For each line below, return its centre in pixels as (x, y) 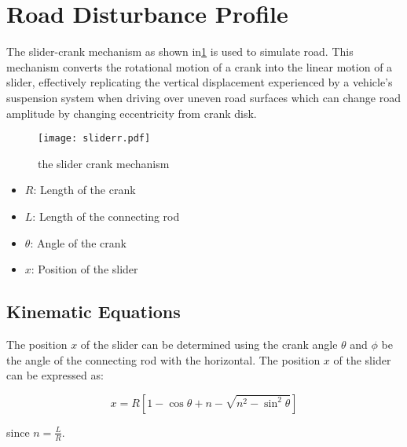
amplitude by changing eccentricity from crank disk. (132, 113)
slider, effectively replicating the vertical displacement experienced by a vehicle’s (200, 82)
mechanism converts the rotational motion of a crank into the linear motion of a (200, 66)
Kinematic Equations (93, 311)
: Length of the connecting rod (106, 216)
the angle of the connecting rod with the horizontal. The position (163, 359)
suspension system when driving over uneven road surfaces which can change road (203, 97)
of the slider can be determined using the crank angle (209, 344)
